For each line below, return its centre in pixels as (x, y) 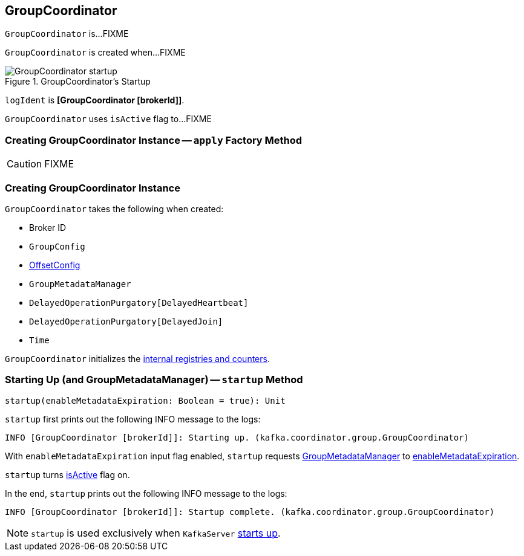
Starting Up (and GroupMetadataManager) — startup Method (154, 380)
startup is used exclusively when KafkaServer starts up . (156, 533)
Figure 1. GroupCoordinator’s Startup (78, 82)
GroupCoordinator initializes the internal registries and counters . (137, 358)
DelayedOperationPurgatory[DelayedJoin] (126, 321)
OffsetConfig (55, 265)
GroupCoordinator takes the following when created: (114, 208)
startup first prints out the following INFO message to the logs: (133, 419)
